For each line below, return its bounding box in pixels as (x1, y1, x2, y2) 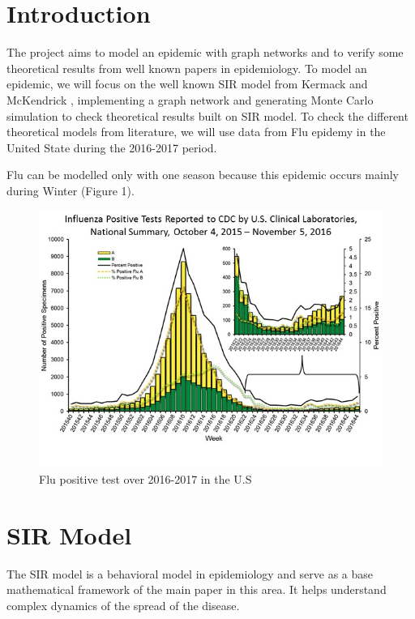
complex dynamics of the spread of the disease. (6, 596, 240, 613)
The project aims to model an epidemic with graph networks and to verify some (6, 44, 404, 61)
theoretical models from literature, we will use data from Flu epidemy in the (6, 123, 386, 140)
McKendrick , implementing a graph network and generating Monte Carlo (6, 91, 374, 108)
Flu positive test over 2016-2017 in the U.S (39, 471, 252, 488)
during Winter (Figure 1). (6, 181, 135, 199)
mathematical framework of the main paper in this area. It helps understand (6, 581, 387, 598)
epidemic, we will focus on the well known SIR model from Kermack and (6, 75, 368, 92)
